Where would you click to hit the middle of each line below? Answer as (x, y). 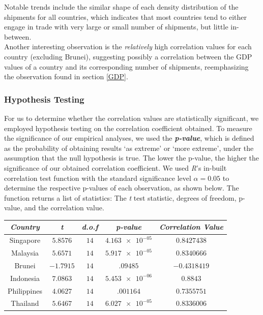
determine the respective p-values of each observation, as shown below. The (122, 188)
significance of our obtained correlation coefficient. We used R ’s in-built (115, 167)
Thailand (25, 303)
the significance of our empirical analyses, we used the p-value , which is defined (129, 138)
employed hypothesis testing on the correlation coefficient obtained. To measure (128, 128)
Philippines (25, 290)
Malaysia (25, 253)
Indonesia (25, 278)
